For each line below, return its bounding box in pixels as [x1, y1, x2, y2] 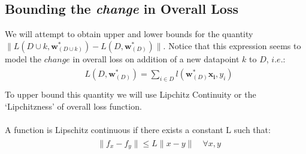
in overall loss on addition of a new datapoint [72, 52, 240, 65]
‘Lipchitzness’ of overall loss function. [5, 99, 142, 112]
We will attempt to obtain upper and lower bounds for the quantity [5, 28, 253, 40]
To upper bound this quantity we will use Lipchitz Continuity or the [5, 88, 256, 101]
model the [5, 52, 42, 65]
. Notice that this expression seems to [163, 39, 301, 52]
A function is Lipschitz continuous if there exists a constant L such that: [5, 123, 271, 136]
